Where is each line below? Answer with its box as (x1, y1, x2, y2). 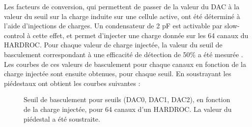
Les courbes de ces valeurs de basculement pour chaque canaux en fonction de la (4, 59, 246, 69)
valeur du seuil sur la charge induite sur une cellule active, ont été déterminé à (4, 11, 240, 21)
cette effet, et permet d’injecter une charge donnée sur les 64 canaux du (32, 30, 249, 40)
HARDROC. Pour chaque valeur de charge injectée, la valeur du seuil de (4, 40, 223, 50)
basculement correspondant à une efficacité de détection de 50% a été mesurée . (4, 49, 243, 59)
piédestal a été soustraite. (24, 113, 100, 124)
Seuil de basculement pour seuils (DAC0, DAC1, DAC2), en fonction (24, 94, 230, 105)
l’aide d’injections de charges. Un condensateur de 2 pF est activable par (4, 21, 223, 31)
